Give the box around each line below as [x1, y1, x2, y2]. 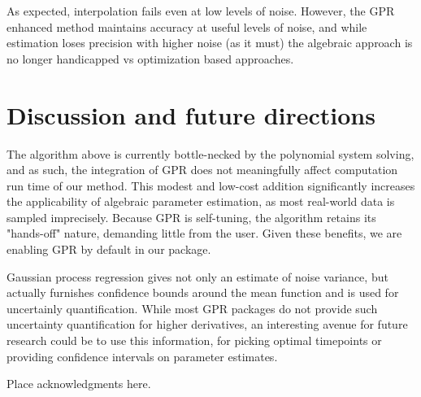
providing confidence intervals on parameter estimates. [7, 347, 278, 364]
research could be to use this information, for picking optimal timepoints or [7, 332, 382, 349]
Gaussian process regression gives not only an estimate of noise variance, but [7, 268, 388, 285]
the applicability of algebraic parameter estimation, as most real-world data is [7, 193, 395, 210]
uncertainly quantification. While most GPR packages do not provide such [7, 299, 378, 316]
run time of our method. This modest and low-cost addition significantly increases [7, 177, 415, 194]
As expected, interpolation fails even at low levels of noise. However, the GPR [7, 2, 395, 19]
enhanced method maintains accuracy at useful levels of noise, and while [7, 18, 367, 35]
